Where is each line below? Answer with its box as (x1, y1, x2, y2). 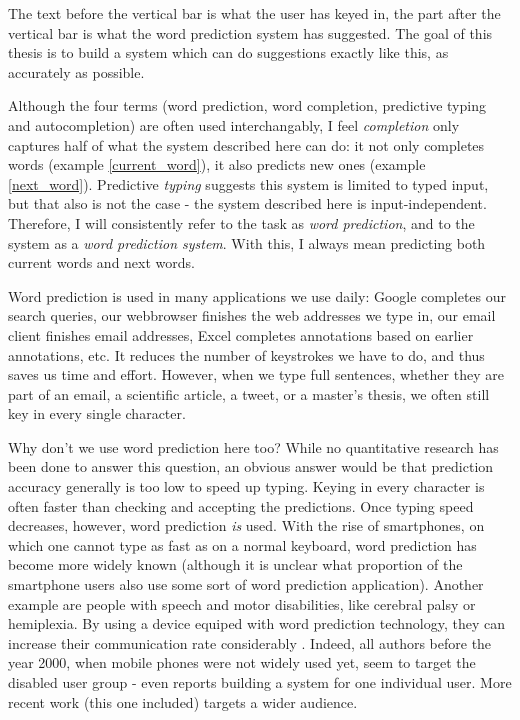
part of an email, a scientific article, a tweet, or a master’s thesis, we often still (8, 383, 490, 404)
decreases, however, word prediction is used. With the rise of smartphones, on (8, 515, 485, 536)
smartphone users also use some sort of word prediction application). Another (8, 574, 484, 595)
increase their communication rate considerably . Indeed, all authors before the (8, 632, 492, 653)
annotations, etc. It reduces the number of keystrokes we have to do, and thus (8, 344, 485, 365)
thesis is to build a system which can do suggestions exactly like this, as (8, 42, 449, 63)
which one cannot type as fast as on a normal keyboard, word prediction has (8, 534, 477, 555)
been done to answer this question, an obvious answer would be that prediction (8, 456, 494, 477)
